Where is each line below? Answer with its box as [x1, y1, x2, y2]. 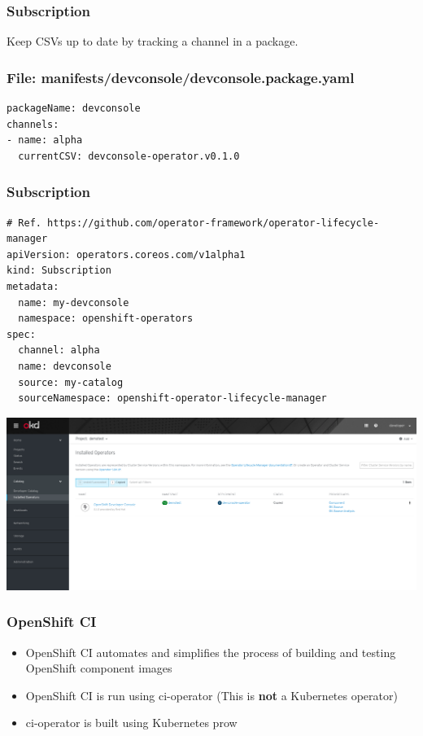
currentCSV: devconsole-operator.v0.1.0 [18, 150, 240, 162]
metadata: [7, 281, 59, 292]
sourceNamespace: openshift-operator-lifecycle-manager [18, 392, 327, 405]
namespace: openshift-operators [18, 313, 194, 325]
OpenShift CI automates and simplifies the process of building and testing [25, 643, 396, 660]
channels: [7, 118, 59, 130]
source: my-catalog [18, 376, 124, 388]
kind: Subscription [7, 265, 111, 277]
